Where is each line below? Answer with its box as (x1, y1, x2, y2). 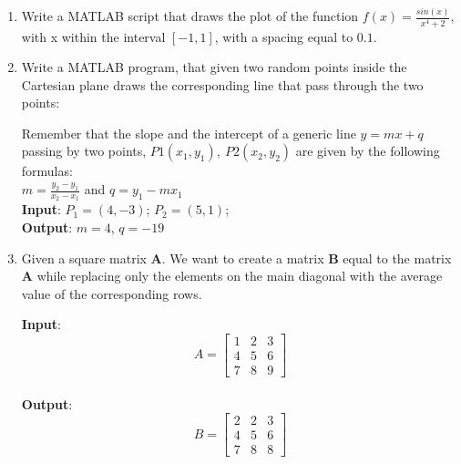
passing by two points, (21, 141, 147, 160)
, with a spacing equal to (214, 26, 353, 46)
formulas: (21, 161, 73, 180)
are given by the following (295, 141, 440, 160)
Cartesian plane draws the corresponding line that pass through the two (21, 75, 424, 94)
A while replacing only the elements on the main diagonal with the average (21, 266, 443, 285)
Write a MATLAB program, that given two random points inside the (21, 57, 407, 77)
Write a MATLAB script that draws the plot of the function (21, 6, 359, 26)
